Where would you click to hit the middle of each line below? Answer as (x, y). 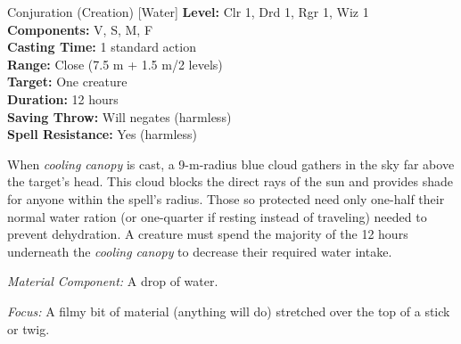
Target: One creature (67, 82)
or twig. (29, 328)
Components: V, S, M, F (80, 29)
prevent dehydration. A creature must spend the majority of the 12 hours (208, 234)
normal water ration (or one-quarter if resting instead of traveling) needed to (217, 216)
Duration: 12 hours (63, 98)
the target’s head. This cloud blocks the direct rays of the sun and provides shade (230, 181)
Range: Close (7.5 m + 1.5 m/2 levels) (115, 64)
